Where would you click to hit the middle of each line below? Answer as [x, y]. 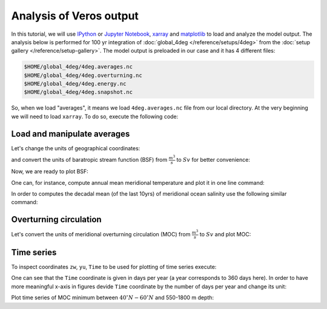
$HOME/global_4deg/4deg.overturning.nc [83, 75]
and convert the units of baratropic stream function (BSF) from [89, 159]
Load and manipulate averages [71, 134]
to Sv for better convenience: [213, 159]
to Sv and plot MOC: [225, 234]
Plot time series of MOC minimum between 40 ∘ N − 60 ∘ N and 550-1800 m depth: [113, 297]
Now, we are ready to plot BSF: [50, 171]
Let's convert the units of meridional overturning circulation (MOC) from [101, 234]
